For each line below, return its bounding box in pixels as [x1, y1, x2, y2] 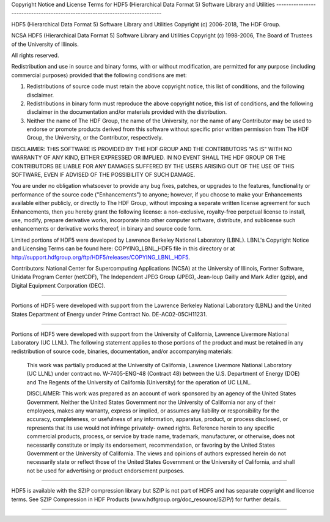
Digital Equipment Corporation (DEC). [11, 282, 106, 289]
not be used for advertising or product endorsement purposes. [26, 467, 185, 474]
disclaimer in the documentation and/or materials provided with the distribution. [26, 108, 227, 116]
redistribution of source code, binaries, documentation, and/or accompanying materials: [11, 348, 233, 355]
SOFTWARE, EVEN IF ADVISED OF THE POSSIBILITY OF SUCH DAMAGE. [11, 171, 196, 179]
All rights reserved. [11, 51, 59, 59]
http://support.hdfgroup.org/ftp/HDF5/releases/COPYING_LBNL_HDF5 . [11, 253, 190, 261]
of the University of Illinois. [11, 40, 79, 48]
